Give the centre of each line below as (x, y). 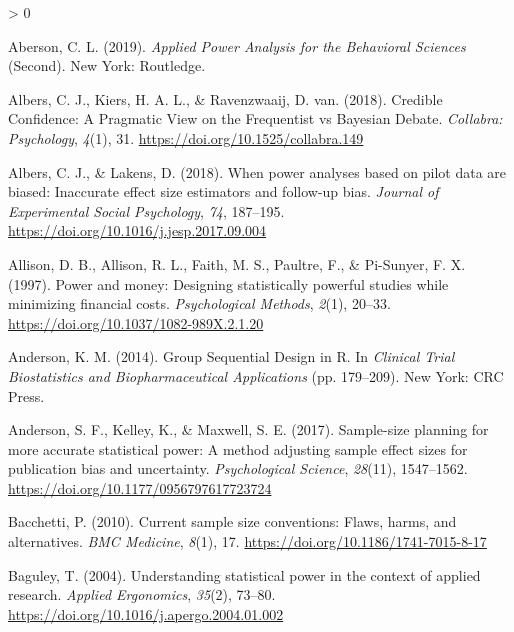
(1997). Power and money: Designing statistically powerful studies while (228, 283)
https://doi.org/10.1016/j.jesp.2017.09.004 (137, 230)
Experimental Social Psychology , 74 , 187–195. (146, 210)
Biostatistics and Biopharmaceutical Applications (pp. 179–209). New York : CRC (256, 375)
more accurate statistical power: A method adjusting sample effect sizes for (238, 448)
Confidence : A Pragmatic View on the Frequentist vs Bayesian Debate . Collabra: (255, 118)
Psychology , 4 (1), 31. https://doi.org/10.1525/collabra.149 (186, 137)
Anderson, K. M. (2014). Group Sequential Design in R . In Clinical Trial (231, 356)
